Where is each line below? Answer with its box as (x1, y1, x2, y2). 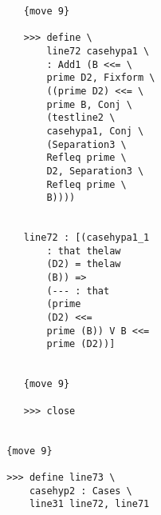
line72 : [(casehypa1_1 (23, 232, 150, 244)
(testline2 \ (46, 112, 116, 124)
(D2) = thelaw (46, 258, 121, 270)
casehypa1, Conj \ (46, 125, 144, 137)
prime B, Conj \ (46, 98, 132, 110)
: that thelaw (46, 245, 121, 257)
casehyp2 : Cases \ (29, 485, 132, 497)
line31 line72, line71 (29, 498, 150, 510)
